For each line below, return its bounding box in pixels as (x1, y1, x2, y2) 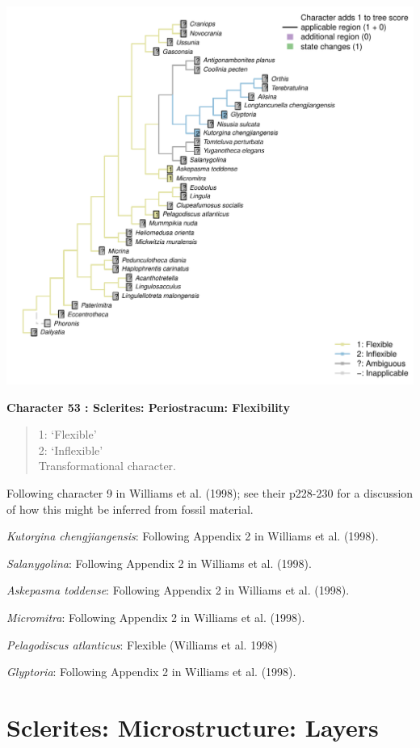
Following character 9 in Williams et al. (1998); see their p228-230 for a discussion (6, 485, 414, 502)
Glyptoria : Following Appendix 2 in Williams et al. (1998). (6, 663, 296, 680)
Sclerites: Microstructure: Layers (6, 710, 379, 743)
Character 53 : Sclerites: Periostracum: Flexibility (6, 398, 290, 415)
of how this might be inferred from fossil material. (6, 500, 254, 517)
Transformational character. (38, 457, 176, 474)
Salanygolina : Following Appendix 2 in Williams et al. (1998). (6, 554, 312, 571)
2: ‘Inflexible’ (38, 441, 103, 458)
